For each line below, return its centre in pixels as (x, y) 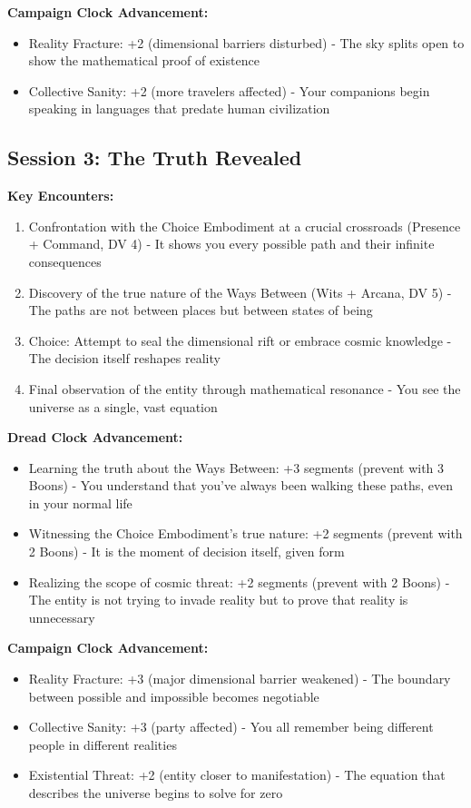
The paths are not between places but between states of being (201, 310)
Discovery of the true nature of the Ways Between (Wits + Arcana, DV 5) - (240, 292)
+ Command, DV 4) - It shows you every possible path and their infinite (231, 244)
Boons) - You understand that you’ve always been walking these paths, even (241, 485)
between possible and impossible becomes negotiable (174, 696)
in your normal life (80, 503)
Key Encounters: (61, 196)
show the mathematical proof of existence (144, 60)
